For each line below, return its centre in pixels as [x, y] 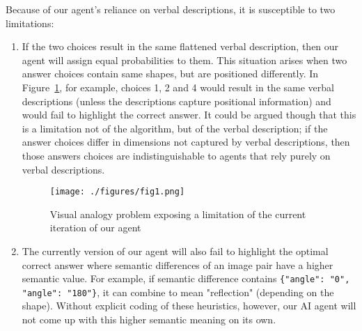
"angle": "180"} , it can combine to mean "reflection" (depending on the [178, 292]
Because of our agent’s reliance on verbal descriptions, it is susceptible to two [171, 9]
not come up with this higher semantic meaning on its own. [149, 320]
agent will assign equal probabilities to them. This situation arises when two [184, 60]
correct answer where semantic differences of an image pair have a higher [178, 264]
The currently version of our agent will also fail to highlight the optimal [175, 251]
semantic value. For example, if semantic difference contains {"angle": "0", [186, 278]
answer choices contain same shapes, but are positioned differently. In [170, 74]
